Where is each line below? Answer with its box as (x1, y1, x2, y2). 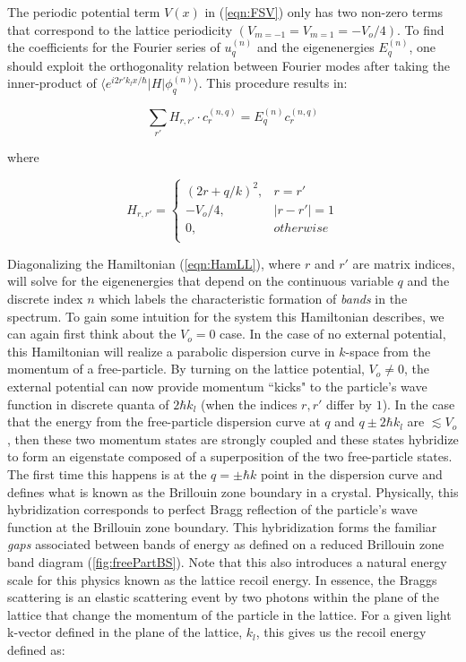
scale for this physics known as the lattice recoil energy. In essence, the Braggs (7, 570, 437, 589)
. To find (397, 20, 444, 39)
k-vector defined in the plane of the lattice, (7, 623, 243, 641)
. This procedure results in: (198, 73, 348, 92)
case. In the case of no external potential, (220, 324, 446, 343)
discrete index (7, 289, 83, 308)
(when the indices (200, 394, 298, 413)
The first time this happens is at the (7, 464, 207, 483)
